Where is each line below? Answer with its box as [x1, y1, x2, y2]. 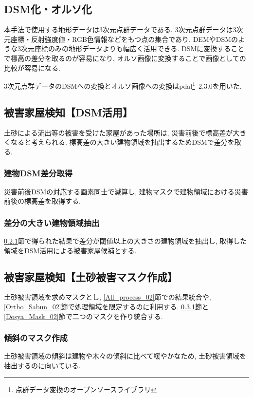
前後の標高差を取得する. [4, 196, 81, 206]
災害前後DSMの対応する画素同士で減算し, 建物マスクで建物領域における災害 [4, 186, 248, 196]
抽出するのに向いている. [4, 360, 81, 371]
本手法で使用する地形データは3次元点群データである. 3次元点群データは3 [4, 24, 236, 35]
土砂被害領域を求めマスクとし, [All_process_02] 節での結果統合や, [4, 292, 211, 302]
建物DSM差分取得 [4, 167, 72, 179]
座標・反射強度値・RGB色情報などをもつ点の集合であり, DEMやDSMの [10, 34, 238, 44]
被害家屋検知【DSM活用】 [4, 104, 133, 119]
